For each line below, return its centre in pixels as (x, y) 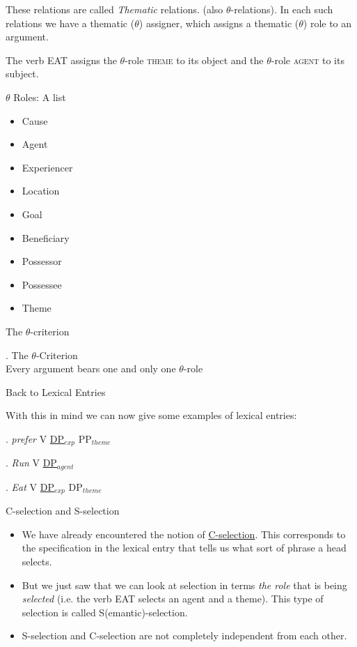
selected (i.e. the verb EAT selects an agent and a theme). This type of (173, 599)
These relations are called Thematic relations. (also (114, 9)
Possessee (42, 284)
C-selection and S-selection (63, 511)
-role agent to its (308, 60)
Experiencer (47, 167)
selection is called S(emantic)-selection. (105, 612)
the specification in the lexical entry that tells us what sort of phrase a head (184, 548)
